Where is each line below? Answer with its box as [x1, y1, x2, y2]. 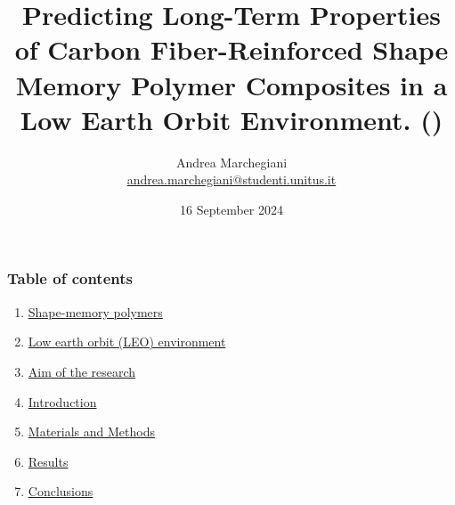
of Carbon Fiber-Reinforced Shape [14, 31, 449, 68]
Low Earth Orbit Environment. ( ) [20, 101, 443, 137]
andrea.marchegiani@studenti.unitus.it [126, 170, 337, 189]
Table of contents [7, 267, 133, 289]
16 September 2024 [180, 200, 283, 218]
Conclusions [28, 482, 93, 501]
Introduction [28, 392, 97, 411]
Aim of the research [28, 362, 136, 380]
